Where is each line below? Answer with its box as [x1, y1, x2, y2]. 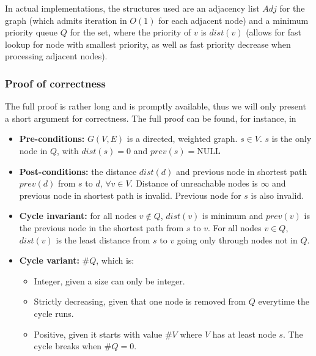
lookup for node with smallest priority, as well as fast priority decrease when [5, 37, 291, 50]
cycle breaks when [34, 339, 102, 352]
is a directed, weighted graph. [127, 132, 238, 145]
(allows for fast [246, 26, 301, 39]
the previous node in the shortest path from [19, 221, 184, 234]
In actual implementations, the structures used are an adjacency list [5, 2, 260, 14]
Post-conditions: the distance [19, 165, 137, 177]
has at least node [212, 327, 276, 340]
